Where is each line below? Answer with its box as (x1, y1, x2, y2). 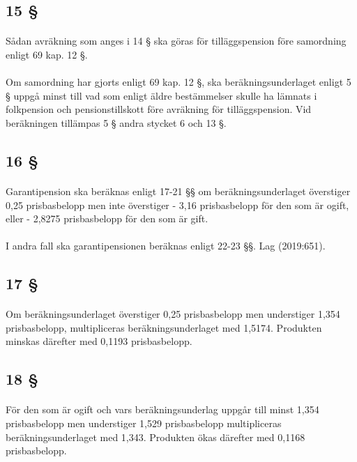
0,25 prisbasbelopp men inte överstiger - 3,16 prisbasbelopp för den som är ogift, (6, 197, 349, 212)
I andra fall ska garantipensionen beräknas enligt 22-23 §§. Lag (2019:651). (6, 238, 326, 253)
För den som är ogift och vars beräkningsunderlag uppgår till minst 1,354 (6, 402, 319, 417)
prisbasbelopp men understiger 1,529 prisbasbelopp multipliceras (6, 416, 282, 430)
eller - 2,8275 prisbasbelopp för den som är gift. (6, 211, 208, 226)
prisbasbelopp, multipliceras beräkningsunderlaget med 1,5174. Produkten (6, 320, 322, 334)
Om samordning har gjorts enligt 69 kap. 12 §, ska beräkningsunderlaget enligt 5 (6, 75, 351, 89)
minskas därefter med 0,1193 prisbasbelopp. (6, 334, 192, 348)
